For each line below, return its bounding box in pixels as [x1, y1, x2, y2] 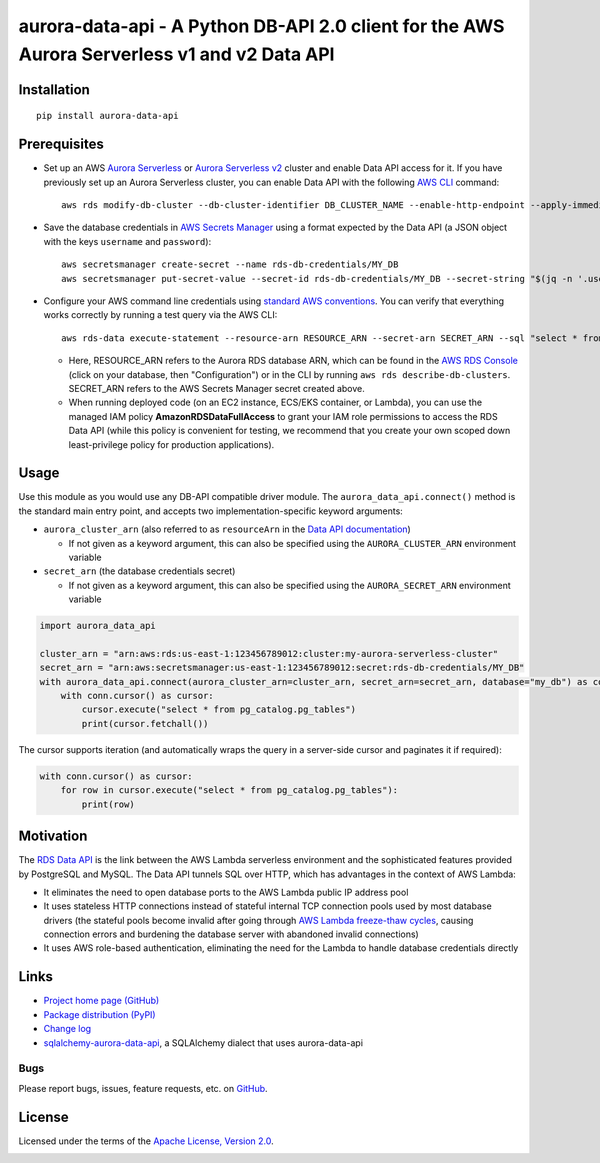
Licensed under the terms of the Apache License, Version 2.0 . [18, 1135, 274, 1147]
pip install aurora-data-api [36, 110, 179, 122]
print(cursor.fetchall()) [81, 718, 209, 729]
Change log [43, 1023, 92, 1035]
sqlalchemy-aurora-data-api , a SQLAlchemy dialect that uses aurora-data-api [43, 1036, 364, 1049]
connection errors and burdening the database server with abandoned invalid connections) [43, 928, 419, 940]
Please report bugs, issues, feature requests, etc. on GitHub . [18, 1082, 269, 1094]
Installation [18, 81, 90, 98]
